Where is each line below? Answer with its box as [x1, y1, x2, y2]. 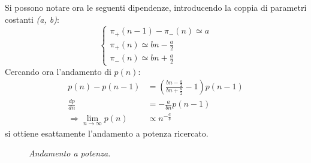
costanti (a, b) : [5, 13, 59, 25]
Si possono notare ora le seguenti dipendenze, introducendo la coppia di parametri [5, 1, 307, 13]
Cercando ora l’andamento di [5, 65, 111, 77]
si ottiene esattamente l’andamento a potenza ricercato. [5, 126, 209, 139]
